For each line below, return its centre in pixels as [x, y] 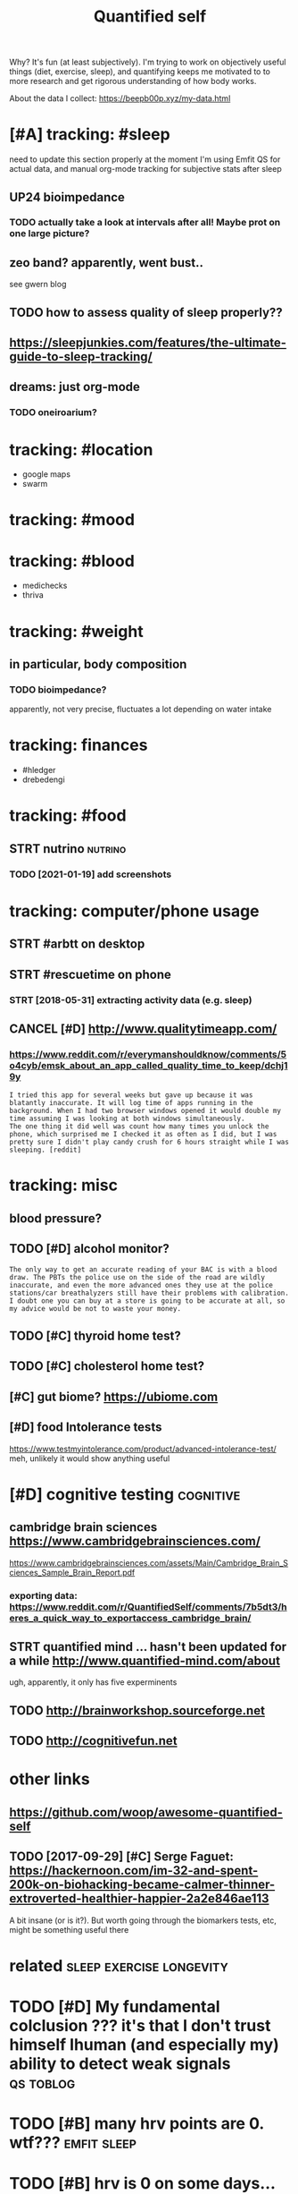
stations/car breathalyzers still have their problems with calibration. [149, 1293]
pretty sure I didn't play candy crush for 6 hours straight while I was [149, 1143]
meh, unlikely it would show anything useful [90, 1458]
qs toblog [42, 2083]
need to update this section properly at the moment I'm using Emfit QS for [145, 159]
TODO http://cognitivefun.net [93, 1741]
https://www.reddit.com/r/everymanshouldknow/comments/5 [148, 1054]
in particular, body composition [98, 664]
